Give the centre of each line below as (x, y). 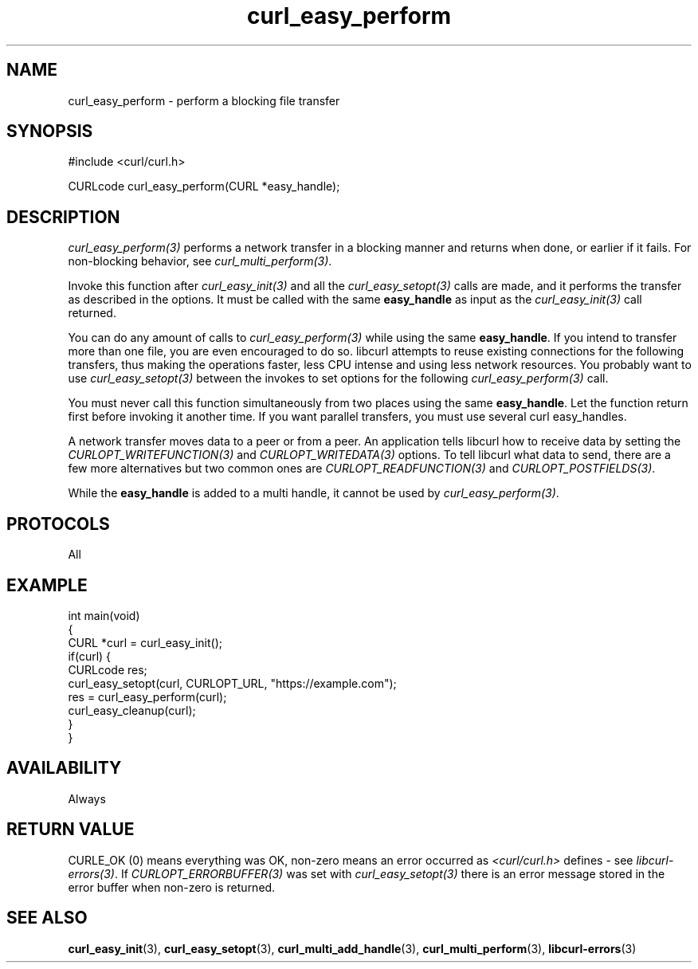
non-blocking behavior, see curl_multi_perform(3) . (200, 261)
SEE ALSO (47, 918)
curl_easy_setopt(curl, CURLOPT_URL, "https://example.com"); (232, 683)
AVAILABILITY (64, 768)
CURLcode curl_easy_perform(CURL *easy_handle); (204, 186)
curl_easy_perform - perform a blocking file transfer (204, 100)
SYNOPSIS (50, 131)
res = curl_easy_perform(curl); (147, 696)
